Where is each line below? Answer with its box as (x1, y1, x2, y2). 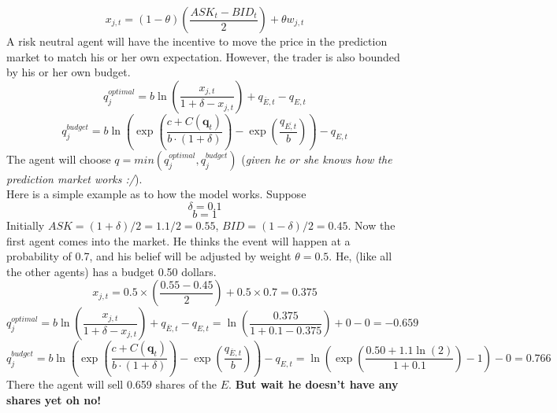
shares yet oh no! (6, 391, 102, 407)
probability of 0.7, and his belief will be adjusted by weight (6, 248, 291, 264)
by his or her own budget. (6, 64, 131, 80)
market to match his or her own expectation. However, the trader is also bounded (6, 48, 400, 65)
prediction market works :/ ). (6, 170, 143, 186)
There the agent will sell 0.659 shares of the (6, 376, 217, 393)
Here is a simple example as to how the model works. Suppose (6, 186, 306, 202)
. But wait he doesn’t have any (228, 376, 399, 393)
